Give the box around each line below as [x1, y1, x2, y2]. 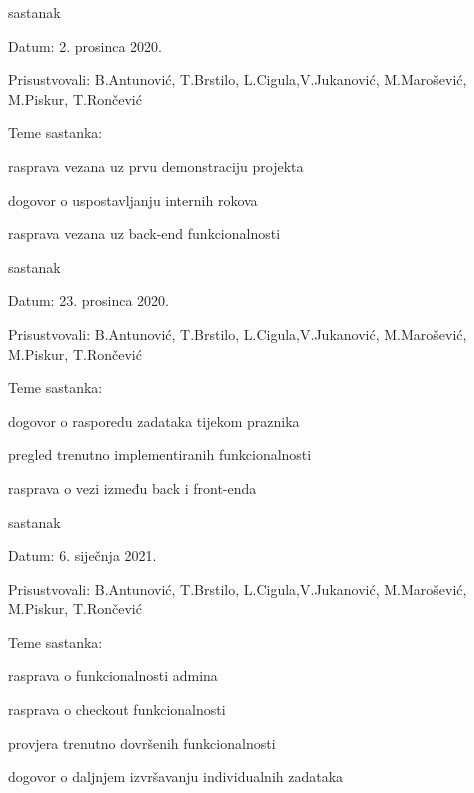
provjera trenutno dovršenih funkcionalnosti [8, 732, 276, 753]
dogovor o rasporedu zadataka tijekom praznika [8, 410, 300, 431]
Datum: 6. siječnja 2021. [8, 545, 157, 566]
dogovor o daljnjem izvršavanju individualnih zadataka [8, 766, 344, 787]
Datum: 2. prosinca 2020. [8, 35, 162, 56]
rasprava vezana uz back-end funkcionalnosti [8, 223, 281, 244]
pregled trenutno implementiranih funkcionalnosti [8, 444, 312, 465]
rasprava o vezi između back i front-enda [8, 477, 257, 498]
